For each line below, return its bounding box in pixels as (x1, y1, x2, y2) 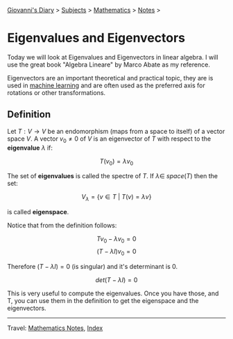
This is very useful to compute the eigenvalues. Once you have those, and (7, 289, 219, 297)
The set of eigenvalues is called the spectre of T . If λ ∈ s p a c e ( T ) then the (7, 172, 218, 180)
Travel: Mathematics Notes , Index (7, 324, 103, 332)
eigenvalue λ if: (7, 144, 53, 152)
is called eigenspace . (7, 208, 69, 216)
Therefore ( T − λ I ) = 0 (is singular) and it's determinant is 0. (7, 262, 178, 270)
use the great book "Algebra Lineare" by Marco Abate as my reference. (7, 60, 210, 69)
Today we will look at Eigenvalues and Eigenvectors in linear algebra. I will (7, 53, 218, 61)
